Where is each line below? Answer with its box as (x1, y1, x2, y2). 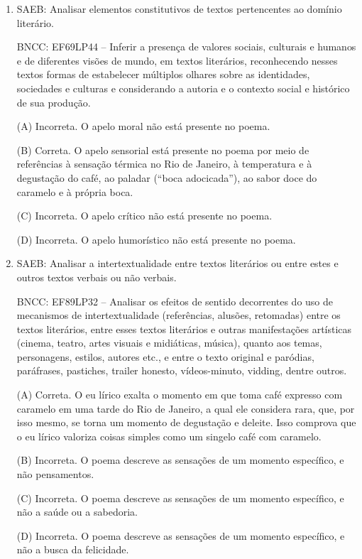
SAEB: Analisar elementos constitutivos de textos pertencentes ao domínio (16, 1, 342, 16)
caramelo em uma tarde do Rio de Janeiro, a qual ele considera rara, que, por (16, 401, 355, 416)
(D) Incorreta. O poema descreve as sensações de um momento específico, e (16, 528, 345, 543)
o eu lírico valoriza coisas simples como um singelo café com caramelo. (16, 428, 322, 443)
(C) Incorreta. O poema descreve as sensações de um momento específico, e (16, 490, 344, 505)
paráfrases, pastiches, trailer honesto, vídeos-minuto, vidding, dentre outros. (16, 363, 347, 378)
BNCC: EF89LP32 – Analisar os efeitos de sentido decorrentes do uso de (16, 293, 334, 308)
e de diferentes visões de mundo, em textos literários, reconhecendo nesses (16, 53, 338, 67)
